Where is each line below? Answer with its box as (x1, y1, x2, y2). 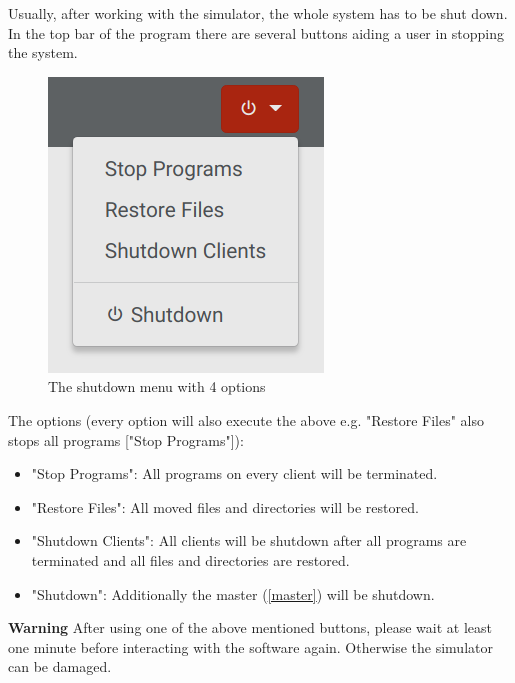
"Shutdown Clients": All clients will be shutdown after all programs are (31, 530, 467, 551)
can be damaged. (8, 656, 112, 677)
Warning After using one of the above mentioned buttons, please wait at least (8, 617, 492, 638)
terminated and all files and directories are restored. (31, 549, 350, 570)
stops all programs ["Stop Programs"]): (8, 429, 244, 450)
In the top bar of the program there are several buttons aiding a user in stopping (8, 22, 505, 43)
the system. (8, 42, 78, 63)
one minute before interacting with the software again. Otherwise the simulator (8, 636, 493, 657)
